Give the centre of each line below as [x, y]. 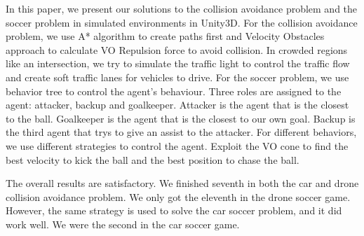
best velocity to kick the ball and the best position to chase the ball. [153, 159]
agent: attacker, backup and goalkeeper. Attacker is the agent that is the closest [177, 105]
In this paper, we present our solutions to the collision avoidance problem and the [182, 8]
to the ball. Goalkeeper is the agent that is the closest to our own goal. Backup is [181, 118]
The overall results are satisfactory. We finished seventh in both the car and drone [182, 183]
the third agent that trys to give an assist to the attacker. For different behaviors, [181, 132]
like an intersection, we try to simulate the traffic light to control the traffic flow [178, 63]
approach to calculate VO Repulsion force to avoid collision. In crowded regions [177, 49]
